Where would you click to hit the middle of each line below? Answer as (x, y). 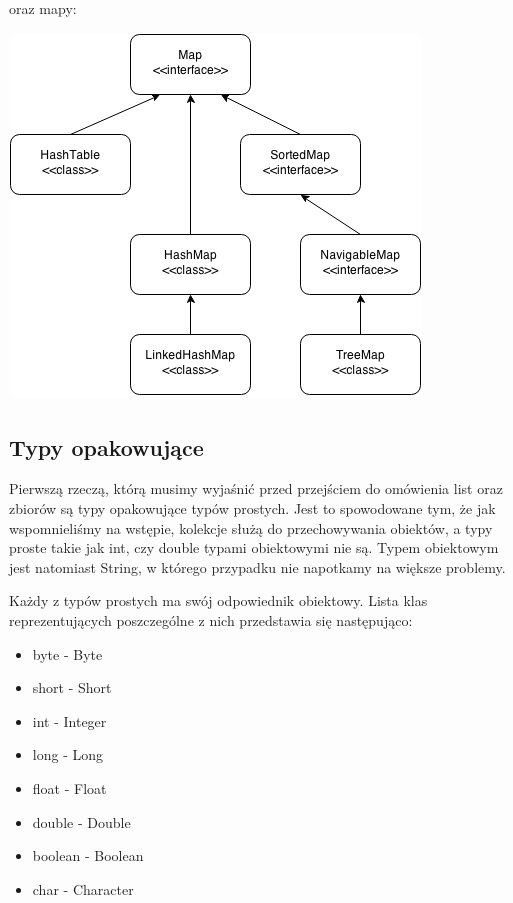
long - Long (67, 754)
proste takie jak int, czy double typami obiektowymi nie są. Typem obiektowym (254, 547)
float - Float (69, 787)
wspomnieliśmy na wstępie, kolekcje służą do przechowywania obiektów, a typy (251, 527)
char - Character (83, 888)
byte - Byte (67, 653)
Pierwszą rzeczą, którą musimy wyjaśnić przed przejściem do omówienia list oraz (256, 488)
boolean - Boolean (88, 855)
